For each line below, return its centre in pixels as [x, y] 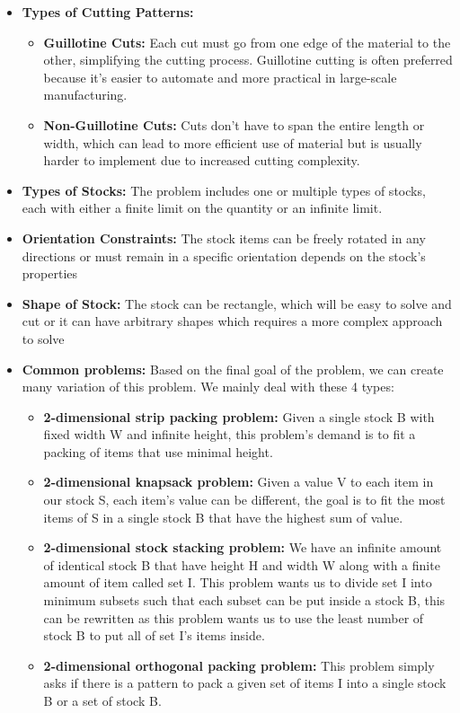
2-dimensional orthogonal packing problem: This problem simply [239, 665]
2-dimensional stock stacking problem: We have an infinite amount [243, 547]
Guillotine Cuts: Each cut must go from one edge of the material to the [247, 42]
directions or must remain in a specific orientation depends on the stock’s [224, 255]
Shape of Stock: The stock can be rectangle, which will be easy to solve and [237, 303]
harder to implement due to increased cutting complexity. [202, 160]
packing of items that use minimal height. [158, 451]
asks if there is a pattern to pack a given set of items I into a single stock [245, 683]
